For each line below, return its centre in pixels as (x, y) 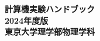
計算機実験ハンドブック (50, 9)
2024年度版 (27, 20)
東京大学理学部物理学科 (50, 31)
